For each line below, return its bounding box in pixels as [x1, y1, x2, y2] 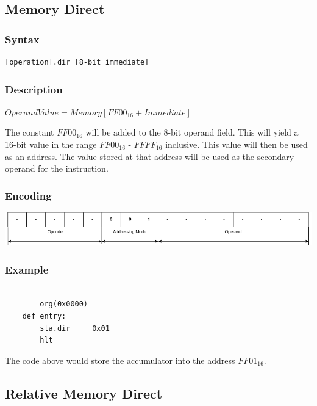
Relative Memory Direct [5, 383, 163, 402]
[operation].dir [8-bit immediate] [5, 58, 149, 67]
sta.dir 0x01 [40, 324, 110, 333]
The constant [5, 126, 54, 139]
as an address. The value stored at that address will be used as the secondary [5, 150, 294, 162]
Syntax [5, 31, 40, 46]
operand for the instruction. [5, 162, 109, 175]
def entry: [22, 312, 66, 321]
